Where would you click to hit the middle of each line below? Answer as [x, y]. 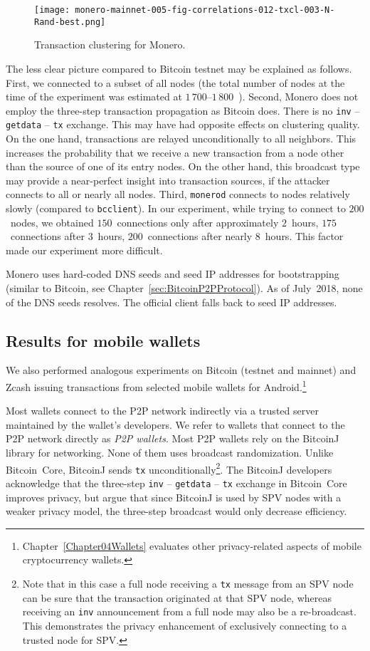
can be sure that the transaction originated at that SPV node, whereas [177, 597]
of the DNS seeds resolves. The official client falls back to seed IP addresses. [171, 302]
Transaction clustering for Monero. [110, 45]
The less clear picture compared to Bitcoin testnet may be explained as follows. [179, 68]
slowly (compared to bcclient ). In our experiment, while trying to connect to [176, 208]
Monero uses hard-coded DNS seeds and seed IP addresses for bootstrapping [173, 274]
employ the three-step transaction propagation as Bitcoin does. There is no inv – [183, 110]
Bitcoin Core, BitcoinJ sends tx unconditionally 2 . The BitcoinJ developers [169, 468]
